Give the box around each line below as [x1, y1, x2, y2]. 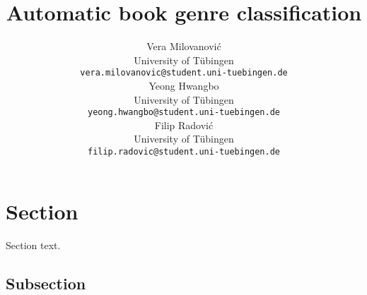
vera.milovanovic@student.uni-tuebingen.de [80, 68, 288, 78]
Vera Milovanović [146, 39, 221, 54]
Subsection [6, 272, 86, 294]
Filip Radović [154, 117, 214, 132]
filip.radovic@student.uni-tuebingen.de [87, 147, 281, 157]
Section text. [6, 237, 61, 252]
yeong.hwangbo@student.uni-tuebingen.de [87, 107, 281, 118]
